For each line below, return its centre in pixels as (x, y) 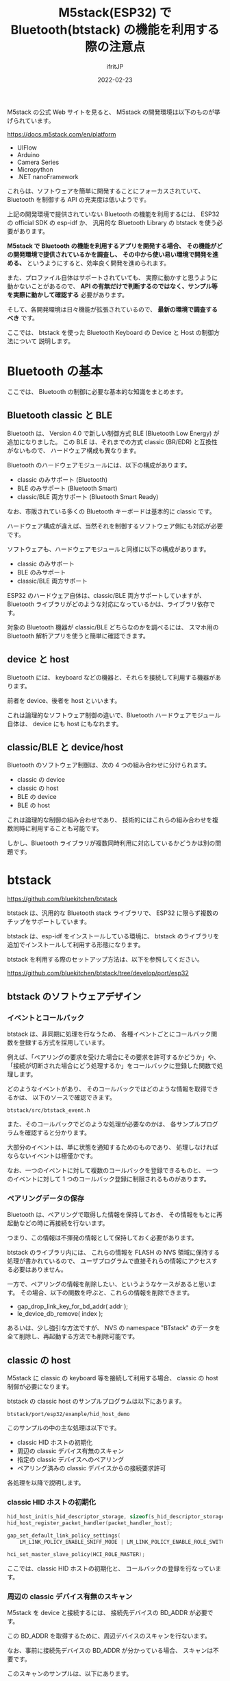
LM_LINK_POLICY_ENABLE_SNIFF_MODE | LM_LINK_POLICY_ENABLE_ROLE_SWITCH (124, 1542)
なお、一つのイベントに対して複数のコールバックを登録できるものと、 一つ (113, 1170)
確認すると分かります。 (58, 1133)
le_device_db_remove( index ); (60, 1314)
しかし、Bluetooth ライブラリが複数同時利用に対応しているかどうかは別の (111, 843)
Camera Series (38, 162)
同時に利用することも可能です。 (57, 828)
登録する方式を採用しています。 (64, 1042)
